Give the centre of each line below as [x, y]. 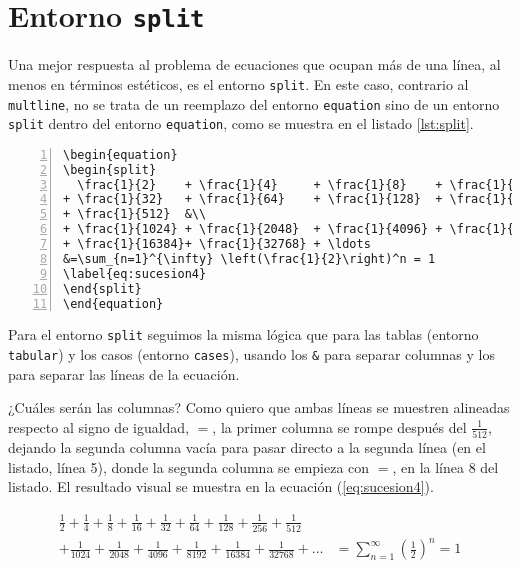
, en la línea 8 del [445, 466]
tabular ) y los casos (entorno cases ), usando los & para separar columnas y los [252, 354]
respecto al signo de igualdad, [99, 426]
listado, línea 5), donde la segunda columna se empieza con [189, 466]
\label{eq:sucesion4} [135, 273]
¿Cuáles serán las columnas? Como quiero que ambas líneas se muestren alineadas [259, 407]
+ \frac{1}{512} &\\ [135, 214]
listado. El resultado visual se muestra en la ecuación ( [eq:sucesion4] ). [221, 486]
